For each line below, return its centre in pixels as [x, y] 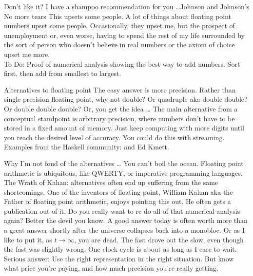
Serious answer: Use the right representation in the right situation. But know [119, 258]
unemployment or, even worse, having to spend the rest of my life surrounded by [125, 35]
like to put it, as [28, 239]
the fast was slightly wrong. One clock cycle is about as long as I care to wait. [120, 249]
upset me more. [27, 54]
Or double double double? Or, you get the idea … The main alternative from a [121, 108]
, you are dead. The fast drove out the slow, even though [159, 239]
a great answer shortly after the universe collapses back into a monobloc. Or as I [124, 230]
